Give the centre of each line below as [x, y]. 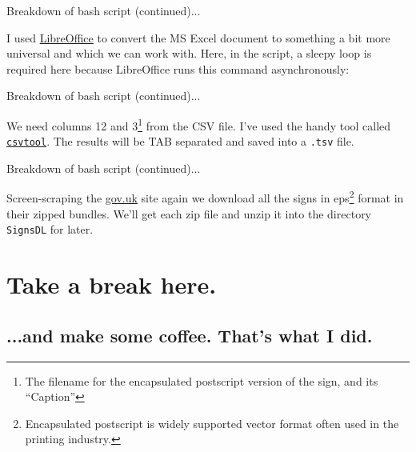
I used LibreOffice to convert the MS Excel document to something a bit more [198, 37]
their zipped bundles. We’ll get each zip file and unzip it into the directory [189, 213]
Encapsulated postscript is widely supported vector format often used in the [212, 423]
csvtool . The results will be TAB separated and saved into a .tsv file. [180, 141]
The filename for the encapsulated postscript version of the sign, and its [202, 380]
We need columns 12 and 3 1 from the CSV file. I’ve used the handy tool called [199, 124]
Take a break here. [112, 284]
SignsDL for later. [50, 229]
